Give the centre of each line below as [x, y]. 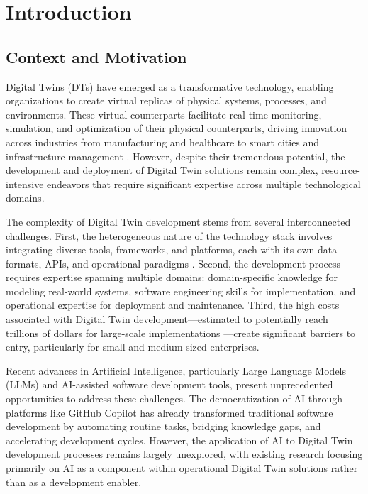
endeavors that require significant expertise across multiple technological [204, 183]
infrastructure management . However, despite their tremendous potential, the [175, 156]
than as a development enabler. [74, 482]
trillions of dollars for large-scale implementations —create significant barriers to [181, 333]
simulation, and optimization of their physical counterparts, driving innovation [177, 128]
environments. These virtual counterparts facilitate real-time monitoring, [164, 114]
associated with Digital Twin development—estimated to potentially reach [167, 319]
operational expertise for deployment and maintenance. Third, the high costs [173, 305]
